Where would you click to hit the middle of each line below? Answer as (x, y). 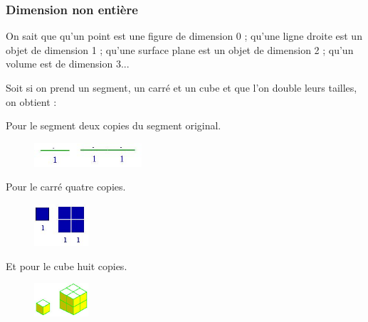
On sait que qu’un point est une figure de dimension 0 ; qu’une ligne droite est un (184, 36)
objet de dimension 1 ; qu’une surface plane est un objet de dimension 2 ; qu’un (180, 49)
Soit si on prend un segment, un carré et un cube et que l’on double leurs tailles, (182, 87)
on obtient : (31, 101)
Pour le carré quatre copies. (66, 187)
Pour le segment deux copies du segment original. (114, 125)
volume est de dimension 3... (68, 64)
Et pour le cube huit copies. (67, 265)
